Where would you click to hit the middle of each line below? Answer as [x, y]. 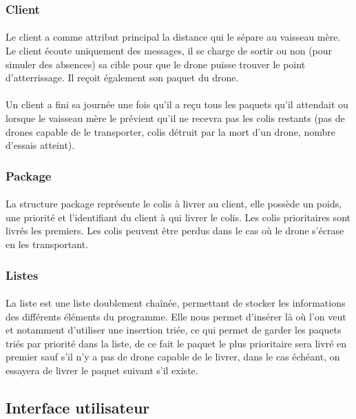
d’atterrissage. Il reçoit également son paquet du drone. [122, 78]
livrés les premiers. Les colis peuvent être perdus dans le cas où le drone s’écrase [175, 231]
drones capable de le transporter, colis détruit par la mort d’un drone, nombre [170, 131]
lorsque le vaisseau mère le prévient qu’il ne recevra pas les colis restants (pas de [175, 118]
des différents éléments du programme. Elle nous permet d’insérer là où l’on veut [176, 316]
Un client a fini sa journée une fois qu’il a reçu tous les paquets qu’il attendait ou [177, 104]
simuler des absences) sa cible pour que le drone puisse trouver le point [156, 64]
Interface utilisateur [78, 407]
